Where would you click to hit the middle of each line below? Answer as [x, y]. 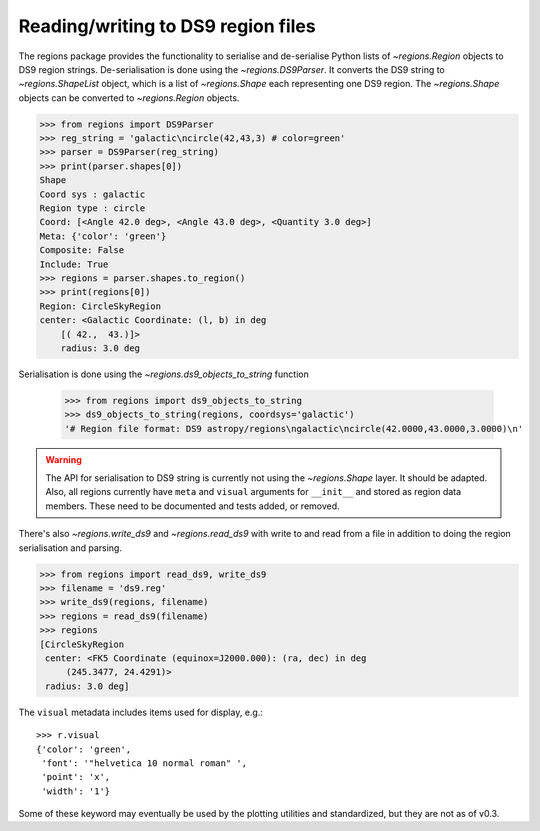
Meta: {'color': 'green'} [103, 236]
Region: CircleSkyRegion [100, 306]
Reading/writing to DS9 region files [167, 26]
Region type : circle [92, 208]
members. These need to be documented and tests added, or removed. [192, 506]
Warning [63, 459]
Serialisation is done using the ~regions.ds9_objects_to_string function [163, 374]
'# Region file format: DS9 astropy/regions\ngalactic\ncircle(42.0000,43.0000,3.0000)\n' [294, 428]
